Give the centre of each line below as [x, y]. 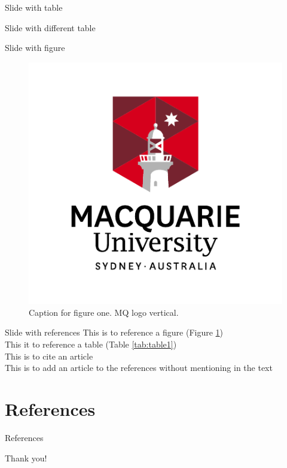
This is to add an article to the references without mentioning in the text [139, 368]
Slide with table [34, 7]
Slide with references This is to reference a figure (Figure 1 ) [114, 332]
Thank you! [26, 458]
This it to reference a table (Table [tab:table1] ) [91, 344]
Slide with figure [35, 48]
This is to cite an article [49, 356]
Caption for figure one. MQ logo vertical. [104, 312]
